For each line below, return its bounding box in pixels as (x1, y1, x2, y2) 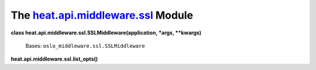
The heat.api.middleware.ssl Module (11, 9, 193, 22)
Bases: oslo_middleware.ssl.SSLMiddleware (25, 42, 146, 49)
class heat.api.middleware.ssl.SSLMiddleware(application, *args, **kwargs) (11, 29, 202, 36)
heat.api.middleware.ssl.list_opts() (11, 55, 98, 62)
